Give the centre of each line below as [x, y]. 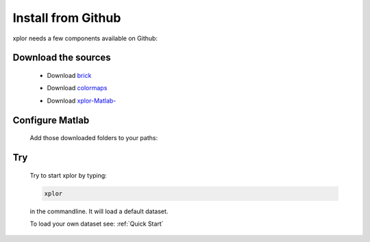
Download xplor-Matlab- [82, 100]
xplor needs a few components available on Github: [85, 38]
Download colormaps [77, 88]
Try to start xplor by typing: [69, 175]
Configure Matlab [51, 120]
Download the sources [62, 58]
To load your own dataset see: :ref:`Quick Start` [97, 224]
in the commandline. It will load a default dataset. [99, 211]
